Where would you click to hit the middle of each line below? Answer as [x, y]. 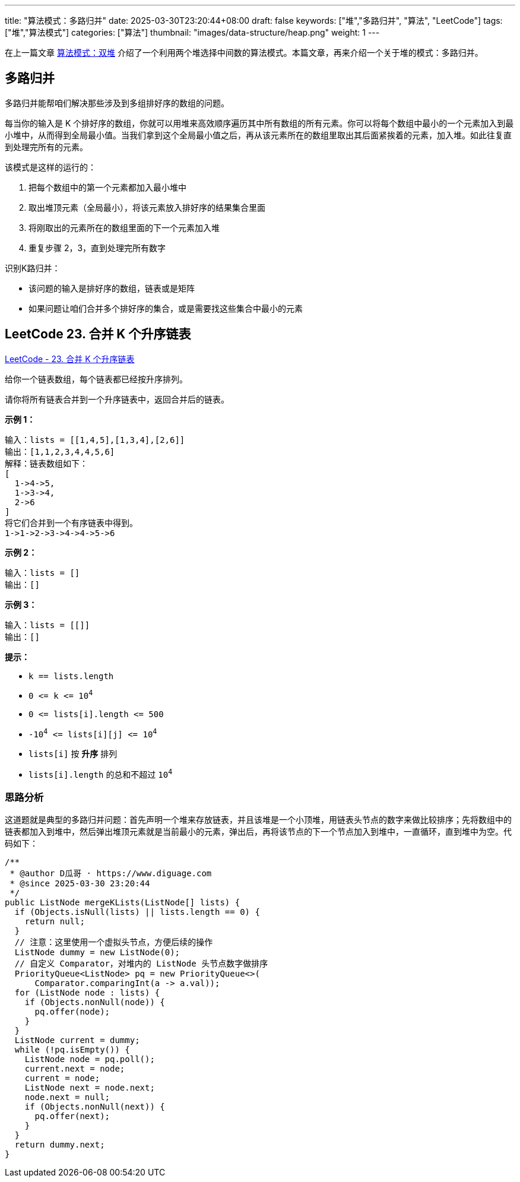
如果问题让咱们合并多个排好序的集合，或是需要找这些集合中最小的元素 [166, 308]
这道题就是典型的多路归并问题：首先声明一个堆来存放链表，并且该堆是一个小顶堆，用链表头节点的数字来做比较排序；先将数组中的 [258, 820]
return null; [55, 922]
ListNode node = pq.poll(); [90, 1059]
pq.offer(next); [72, 1116]
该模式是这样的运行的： [50, 167]
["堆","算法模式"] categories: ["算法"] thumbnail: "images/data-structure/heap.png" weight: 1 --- [192, 32]
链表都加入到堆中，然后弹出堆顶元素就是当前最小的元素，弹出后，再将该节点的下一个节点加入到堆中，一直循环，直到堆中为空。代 [258, 832]
